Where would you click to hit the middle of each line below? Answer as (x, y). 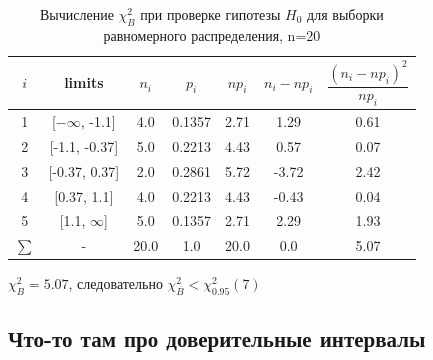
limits (84, 82)
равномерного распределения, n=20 (212, 34)
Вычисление (77, 14)
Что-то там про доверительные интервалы (217, 338)
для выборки (345, 14)
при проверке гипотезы (210, 14)
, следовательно (115, 283)
